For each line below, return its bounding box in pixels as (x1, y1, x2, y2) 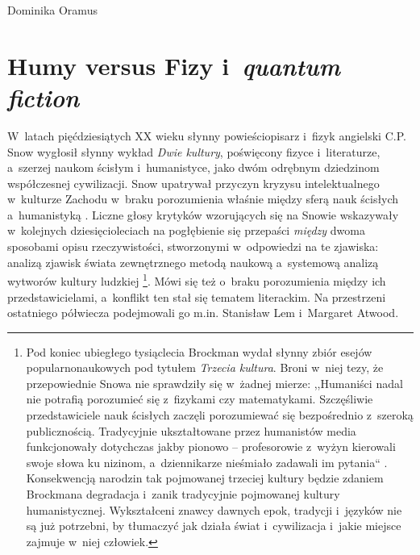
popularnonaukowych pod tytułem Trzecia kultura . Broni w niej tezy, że (26, 359, 384, 376)
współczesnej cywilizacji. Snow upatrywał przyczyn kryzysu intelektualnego (7, 174, 380, 191)
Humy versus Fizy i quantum (7, 48, 340, 82)
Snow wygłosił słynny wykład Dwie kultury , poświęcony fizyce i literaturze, (7, 143, 380, 160)
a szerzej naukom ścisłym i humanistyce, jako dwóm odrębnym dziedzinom (7, 159, 380, 176)
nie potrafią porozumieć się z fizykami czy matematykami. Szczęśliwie (26, 390, 373, 407)
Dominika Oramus (7, 2, 98, 18)
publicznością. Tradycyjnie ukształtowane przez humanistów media (26, 422, 356, 439)
